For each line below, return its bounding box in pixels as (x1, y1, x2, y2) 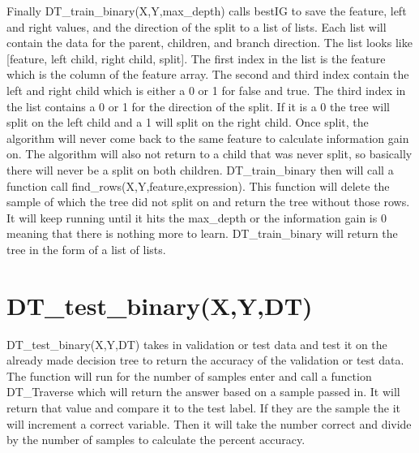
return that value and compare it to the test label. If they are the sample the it (6, 399, 401, 416)
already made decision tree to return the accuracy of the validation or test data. (6, 352, 404, 369)
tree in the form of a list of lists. (6, 240, 166, 257)
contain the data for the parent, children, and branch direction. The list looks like (6, 34, 413, 51)
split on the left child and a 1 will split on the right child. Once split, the (6, 114, 369, 131)
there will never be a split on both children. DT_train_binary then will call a (6, 161, 394, 178)
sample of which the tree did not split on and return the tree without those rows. (6, 193, 410, 210)
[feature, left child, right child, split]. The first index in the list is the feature (6, 50, 386, 67)
